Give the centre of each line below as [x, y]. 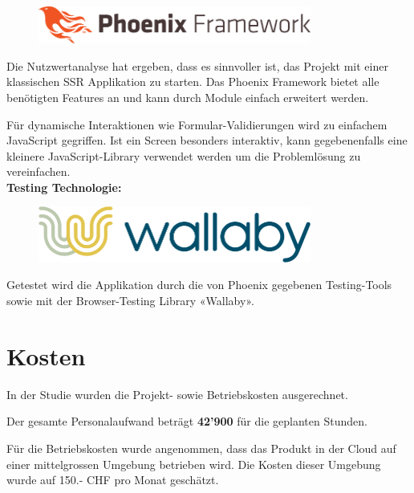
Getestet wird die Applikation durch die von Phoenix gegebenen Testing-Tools [199, 285]
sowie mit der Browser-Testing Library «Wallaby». [130, 301]
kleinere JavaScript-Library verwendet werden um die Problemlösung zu [184, 155]
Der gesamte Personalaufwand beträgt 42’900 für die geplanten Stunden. [187, 421]
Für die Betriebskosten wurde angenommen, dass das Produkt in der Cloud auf [201, 448]
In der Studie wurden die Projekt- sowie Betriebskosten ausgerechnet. [177, 394]
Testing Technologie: [64, 187]
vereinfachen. [39, 171]
